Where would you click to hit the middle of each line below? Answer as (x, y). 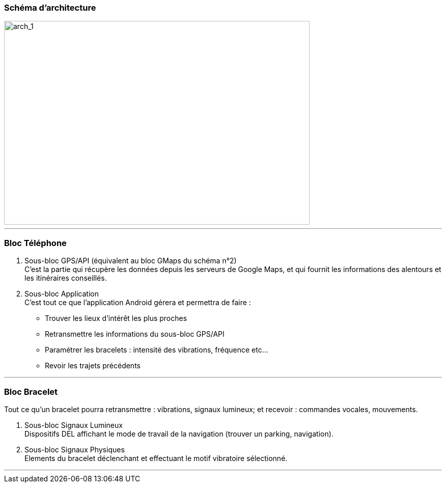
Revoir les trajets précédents (93, 366)
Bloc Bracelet (31, 391)
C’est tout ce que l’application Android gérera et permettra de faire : (138, 303)
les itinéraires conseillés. (66, 278)
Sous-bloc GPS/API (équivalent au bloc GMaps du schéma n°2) (131, 261)
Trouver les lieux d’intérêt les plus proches (116, 318)
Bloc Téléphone (35, 243)
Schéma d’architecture (50, 8)
